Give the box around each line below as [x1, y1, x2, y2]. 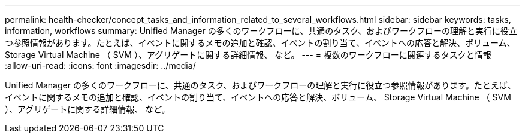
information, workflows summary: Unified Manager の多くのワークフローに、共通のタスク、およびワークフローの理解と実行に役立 [5, 26, 517, 36]
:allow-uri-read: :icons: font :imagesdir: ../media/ [5, 60, 196, 70]
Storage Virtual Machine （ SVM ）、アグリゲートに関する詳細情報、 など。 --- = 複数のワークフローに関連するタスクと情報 [5, 50, 491, 60]
